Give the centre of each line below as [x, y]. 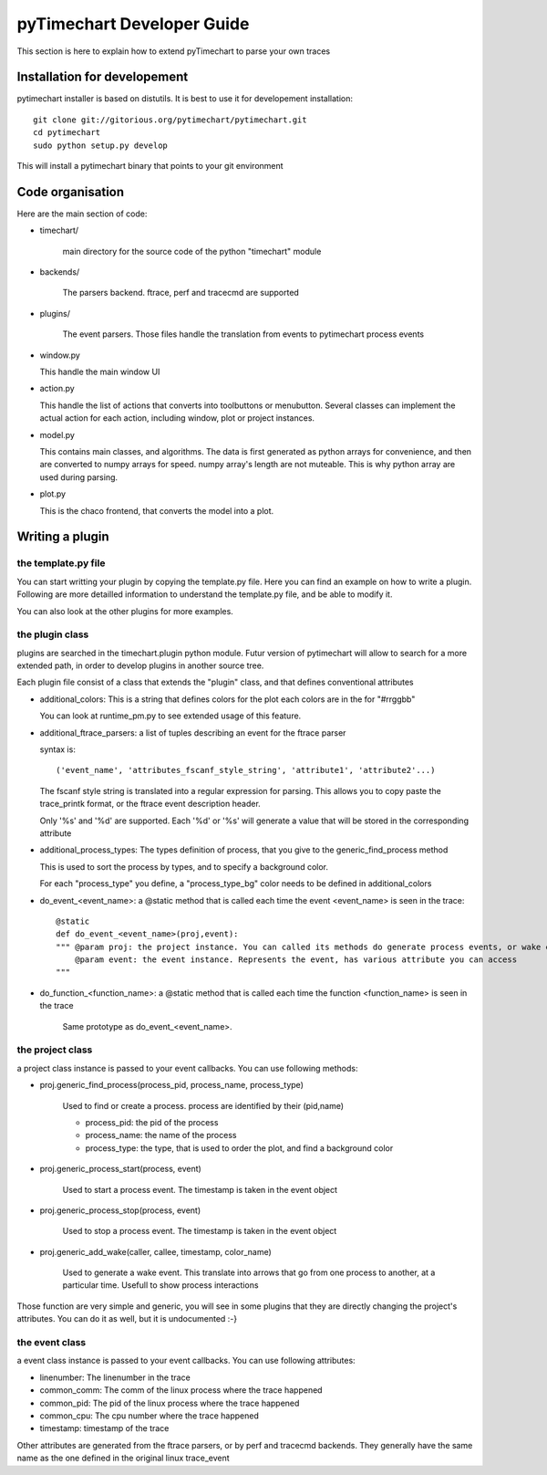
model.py [57, 434]
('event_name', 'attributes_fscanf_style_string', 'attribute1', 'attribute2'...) [246, 770]
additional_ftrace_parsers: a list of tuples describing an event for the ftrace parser [193, 732]
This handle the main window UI [100, 372]
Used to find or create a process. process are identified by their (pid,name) [203, 1105]
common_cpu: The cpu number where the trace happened [150, 1416]
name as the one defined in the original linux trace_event [123, 1458]
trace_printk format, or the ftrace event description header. [150, 804]
